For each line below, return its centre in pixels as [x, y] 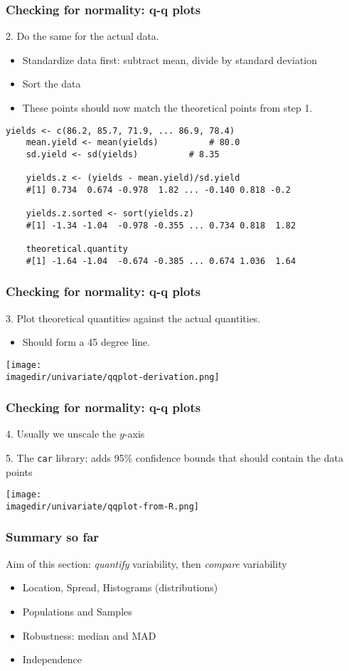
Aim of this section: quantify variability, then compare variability [146, 563]
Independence [52, 659]
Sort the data [52, 84]
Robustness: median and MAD [89, 635]
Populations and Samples [77, 611]
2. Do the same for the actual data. [82, 36]
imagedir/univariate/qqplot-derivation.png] [113, 377]
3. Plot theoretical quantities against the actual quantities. [133, 318]
